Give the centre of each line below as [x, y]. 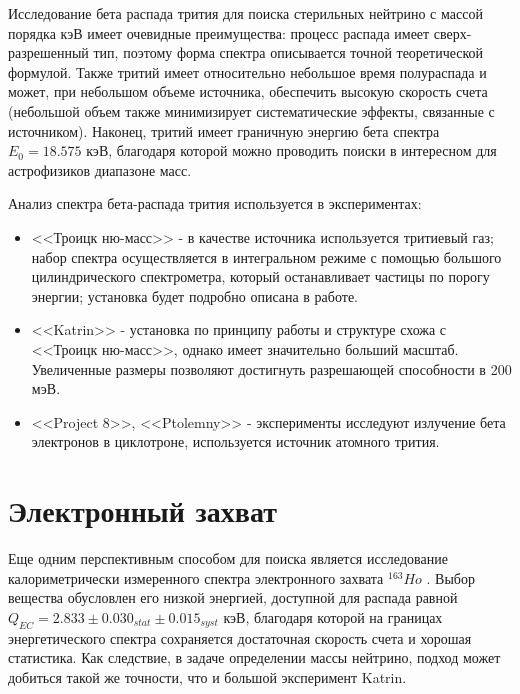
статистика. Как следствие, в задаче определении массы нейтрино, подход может [254, 657]
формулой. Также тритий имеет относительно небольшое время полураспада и [247, 71]
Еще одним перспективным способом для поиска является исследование [228, 558]
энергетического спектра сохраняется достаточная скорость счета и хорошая [240, 637]
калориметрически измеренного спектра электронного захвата [196, 577]
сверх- [452, 32]
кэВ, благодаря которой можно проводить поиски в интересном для [291, 150]
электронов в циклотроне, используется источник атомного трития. [235, 441]
